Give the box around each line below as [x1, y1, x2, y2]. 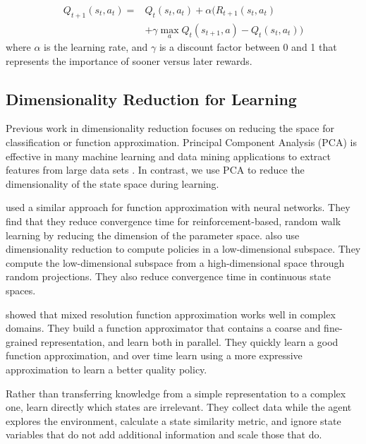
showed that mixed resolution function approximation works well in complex [6, 306, 336, 321]
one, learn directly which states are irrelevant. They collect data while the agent [6, 400, 352, 414]
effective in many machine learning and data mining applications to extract [6, 148, 331, 163]
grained [6, 334, 38, 349]
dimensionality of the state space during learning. [6, 176, 219, 191]
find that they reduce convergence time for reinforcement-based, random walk [6, 214, 341, 229]
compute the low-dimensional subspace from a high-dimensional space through [6, 255, 345, 270]
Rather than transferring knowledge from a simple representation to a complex [6, 385, 346, 400]
